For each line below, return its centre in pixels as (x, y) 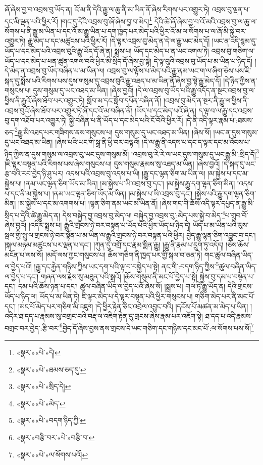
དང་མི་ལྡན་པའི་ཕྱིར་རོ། (32, 21)
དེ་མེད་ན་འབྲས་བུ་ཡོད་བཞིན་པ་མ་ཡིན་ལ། (55, 71)
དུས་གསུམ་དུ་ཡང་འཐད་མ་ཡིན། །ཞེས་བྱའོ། (83, 90)
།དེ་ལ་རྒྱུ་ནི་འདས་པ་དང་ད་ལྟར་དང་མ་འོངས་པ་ (196, 142)
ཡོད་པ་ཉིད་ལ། (21, 296)
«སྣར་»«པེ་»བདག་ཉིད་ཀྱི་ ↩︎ (51, 420)
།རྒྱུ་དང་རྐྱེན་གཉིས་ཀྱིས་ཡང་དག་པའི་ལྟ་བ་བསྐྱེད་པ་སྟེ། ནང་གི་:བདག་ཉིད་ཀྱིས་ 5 (126, 266)
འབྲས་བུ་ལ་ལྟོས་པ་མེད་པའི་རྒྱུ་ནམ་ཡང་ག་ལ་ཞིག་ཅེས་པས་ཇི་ (179, 71)
